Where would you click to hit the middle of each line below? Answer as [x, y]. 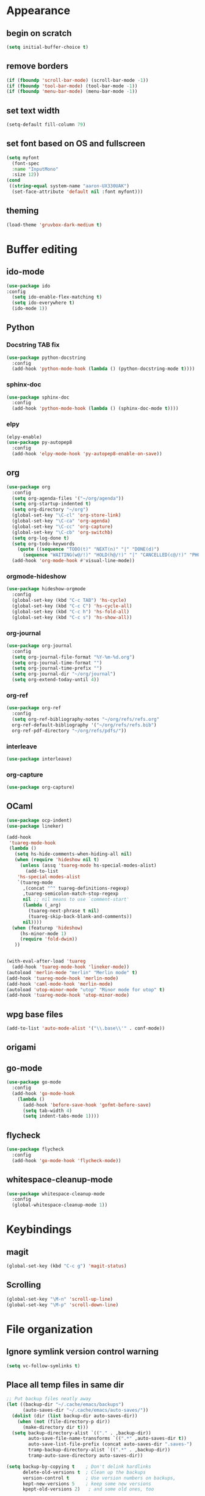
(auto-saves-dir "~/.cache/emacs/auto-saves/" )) [85, 1411]
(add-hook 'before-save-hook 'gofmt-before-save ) [87, 1105]
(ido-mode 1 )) [30, 309]
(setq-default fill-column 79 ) [46, 125]
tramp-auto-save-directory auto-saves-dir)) [86, 1456]
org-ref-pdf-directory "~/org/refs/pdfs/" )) [69, 731]
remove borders [38, 66]
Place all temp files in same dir [65, 1385]
